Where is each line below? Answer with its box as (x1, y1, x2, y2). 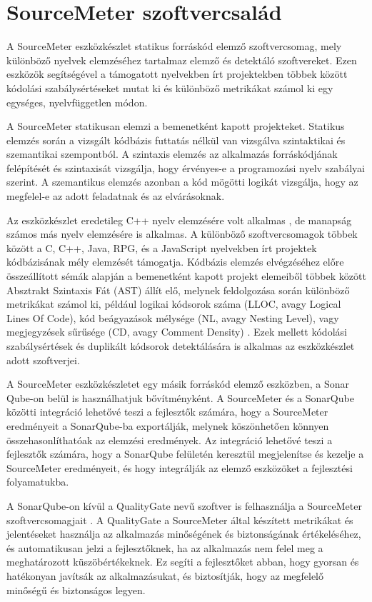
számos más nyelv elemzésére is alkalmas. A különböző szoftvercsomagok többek (6, 226, 358, 241)
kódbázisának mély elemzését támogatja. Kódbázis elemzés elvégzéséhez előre (6, 254, 344, 269)
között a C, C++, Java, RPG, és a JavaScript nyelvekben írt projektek (6, 240, 317, 255)
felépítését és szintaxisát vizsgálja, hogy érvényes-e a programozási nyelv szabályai (6, 160, 365, 175)
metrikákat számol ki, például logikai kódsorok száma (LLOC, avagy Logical (6, 296, 341, 311)
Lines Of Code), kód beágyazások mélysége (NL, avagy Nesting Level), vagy (6, 310, 339, 325)
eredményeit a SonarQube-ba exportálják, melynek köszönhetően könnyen (6, 418, 329, 433)
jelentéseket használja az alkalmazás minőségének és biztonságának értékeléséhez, (6, 526, 361, 541)
